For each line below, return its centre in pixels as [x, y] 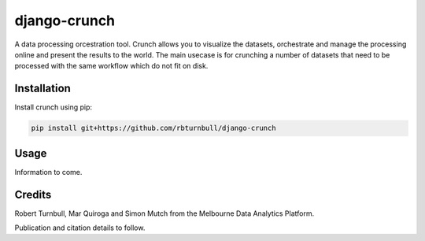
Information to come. [48, 172]
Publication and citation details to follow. [80, 228]
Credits [33, 194]
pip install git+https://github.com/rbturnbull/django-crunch [153, 128]
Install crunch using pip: [54, 107]
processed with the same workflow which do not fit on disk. [111, 66]
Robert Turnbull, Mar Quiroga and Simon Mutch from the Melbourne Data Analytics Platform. [164, 213]
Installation [42, 89]
